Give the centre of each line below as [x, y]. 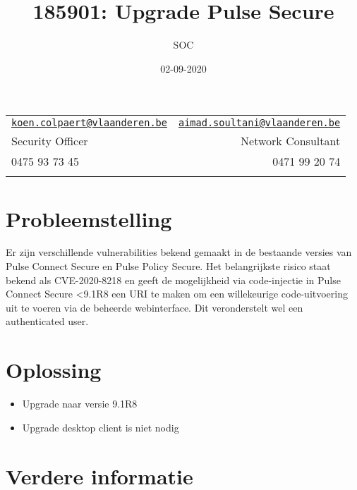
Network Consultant [291, 141]
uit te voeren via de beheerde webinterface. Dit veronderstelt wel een [155, 307]
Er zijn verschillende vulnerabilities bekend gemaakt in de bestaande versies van [179, 252]
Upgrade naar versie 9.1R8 [80, 404]
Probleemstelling [89, 218]
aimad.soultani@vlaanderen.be [259, 123]
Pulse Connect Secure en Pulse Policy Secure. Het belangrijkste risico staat [168, 266]
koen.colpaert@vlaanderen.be [89, 123]
